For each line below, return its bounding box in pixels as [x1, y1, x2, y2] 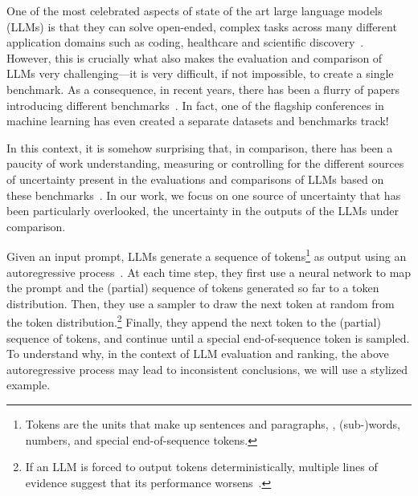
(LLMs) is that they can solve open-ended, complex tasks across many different [6, 18, 397, 35]
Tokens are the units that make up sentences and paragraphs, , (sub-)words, [25, 415, 400, 432]
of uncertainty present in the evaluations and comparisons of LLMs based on [6, 170, 384, 187]
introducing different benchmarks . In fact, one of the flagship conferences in [6, 96, 384, 113]
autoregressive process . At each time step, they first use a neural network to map [6, 263, 412, 280]
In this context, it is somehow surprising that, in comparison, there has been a [6, 139, 393, 156]
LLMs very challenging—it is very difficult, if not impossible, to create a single [6, 65, 394, 82]
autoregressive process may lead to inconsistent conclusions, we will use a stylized [6, 360, 408, 377]
